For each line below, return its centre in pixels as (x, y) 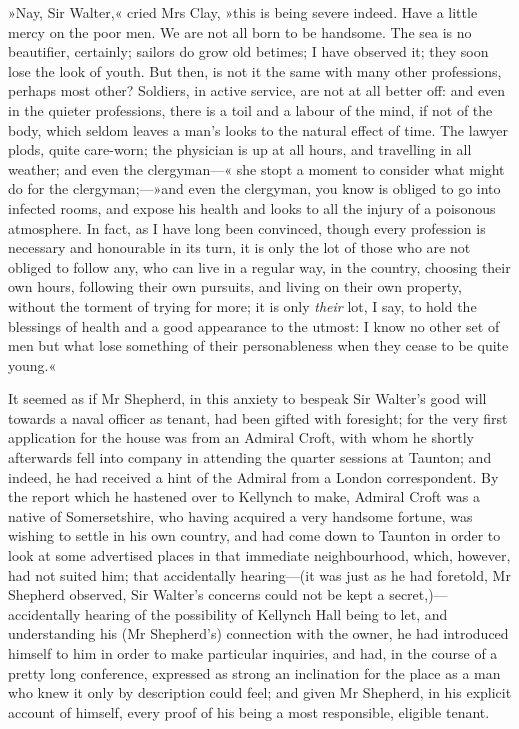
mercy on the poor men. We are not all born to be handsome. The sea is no (240, 31)
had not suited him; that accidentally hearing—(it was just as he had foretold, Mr (259, 574)
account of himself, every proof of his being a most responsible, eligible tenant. (249, 711)
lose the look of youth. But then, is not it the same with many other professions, (255, 70)
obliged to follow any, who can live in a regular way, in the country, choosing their (259, 266)
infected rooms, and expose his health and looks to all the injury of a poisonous (252, 207)
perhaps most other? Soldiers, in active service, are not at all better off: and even (257, 90)
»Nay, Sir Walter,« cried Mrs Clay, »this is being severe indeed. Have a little (243, 12)
